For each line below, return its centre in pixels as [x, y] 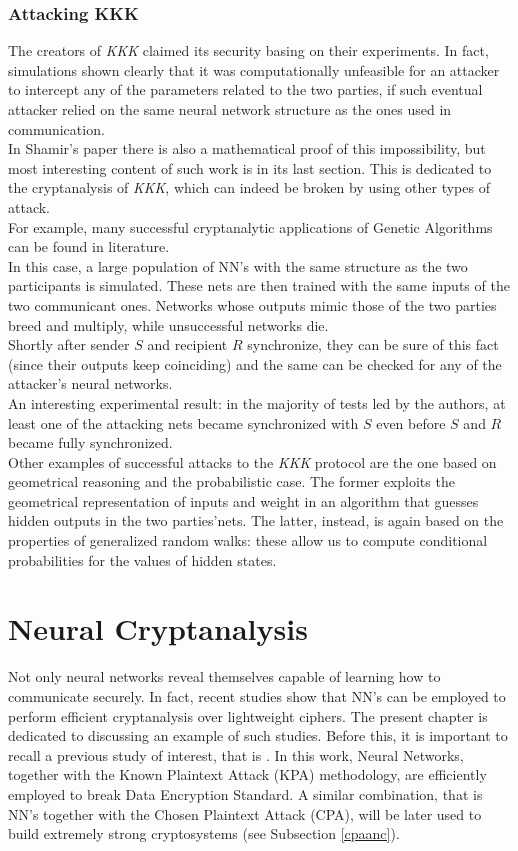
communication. [56, 128]
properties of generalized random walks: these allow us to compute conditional [248, 540]
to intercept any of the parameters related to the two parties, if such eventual [245, 89]
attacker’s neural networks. [90, 383]
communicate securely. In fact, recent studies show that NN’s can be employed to [257, 695]
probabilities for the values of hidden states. [142, 559]
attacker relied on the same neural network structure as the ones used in [230, 109]
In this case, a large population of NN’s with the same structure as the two [238, 265]
